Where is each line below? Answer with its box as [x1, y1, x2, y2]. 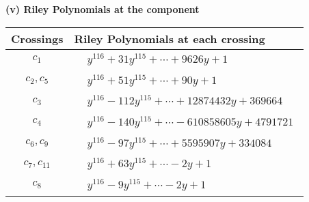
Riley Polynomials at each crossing [74, 30, 265, 46]
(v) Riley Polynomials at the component [5, 2, 200, 16]
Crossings [11, 30, 64, 46]
